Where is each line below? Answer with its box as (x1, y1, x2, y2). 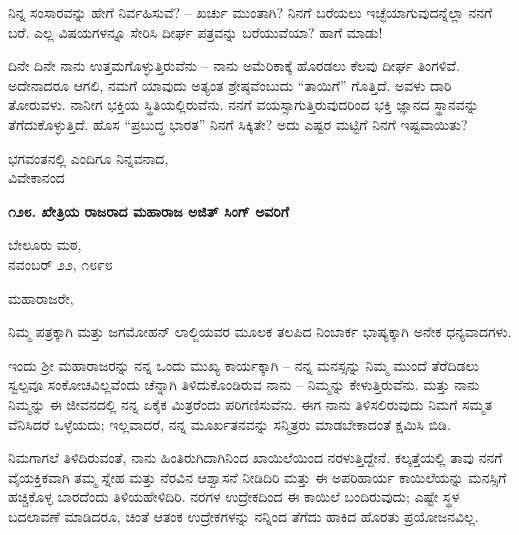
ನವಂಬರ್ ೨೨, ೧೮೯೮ (8, 253, 113, 274)
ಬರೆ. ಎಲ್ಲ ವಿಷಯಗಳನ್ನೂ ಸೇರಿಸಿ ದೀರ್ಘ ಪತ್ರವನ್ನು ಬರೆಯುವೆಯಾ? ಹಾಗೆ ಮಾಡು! (8, 21, 383, 42)
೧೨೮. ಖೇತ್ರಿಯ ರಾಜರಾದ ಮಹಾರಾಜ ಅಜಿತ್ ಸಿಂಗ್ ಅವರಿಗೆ (8, 200, 289, 221)
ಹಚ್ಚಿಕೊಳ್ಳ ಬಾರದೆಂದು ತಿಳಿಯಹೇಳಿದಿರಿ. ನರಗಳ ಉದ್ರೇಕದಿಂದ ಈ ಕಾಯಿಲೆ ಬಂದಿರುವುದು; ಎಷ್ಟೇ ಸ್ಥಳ (8, 486, 460, 507)
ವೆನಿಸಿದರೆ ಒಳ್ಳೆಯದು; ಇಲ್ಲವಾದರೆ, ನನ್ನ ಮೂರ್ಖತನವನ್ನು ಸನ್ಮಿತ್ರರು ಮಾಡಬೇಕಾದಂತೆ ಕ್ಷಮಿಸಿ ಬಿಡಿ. (8, 413, 451, 434)
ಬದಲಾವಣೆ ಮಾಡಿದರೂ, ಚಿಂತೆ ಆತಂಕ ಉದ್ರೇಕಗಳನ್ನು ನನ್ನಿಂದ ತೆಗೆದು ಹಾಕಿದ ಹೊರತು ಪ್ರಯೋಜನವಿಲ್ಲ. (8, 505, 479, 526)
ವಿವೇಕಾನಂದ (8, 167, 65, 188)
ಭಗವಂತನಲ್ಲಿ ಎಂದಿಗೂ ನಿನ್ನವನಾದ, (8, 147, 169, 168)
